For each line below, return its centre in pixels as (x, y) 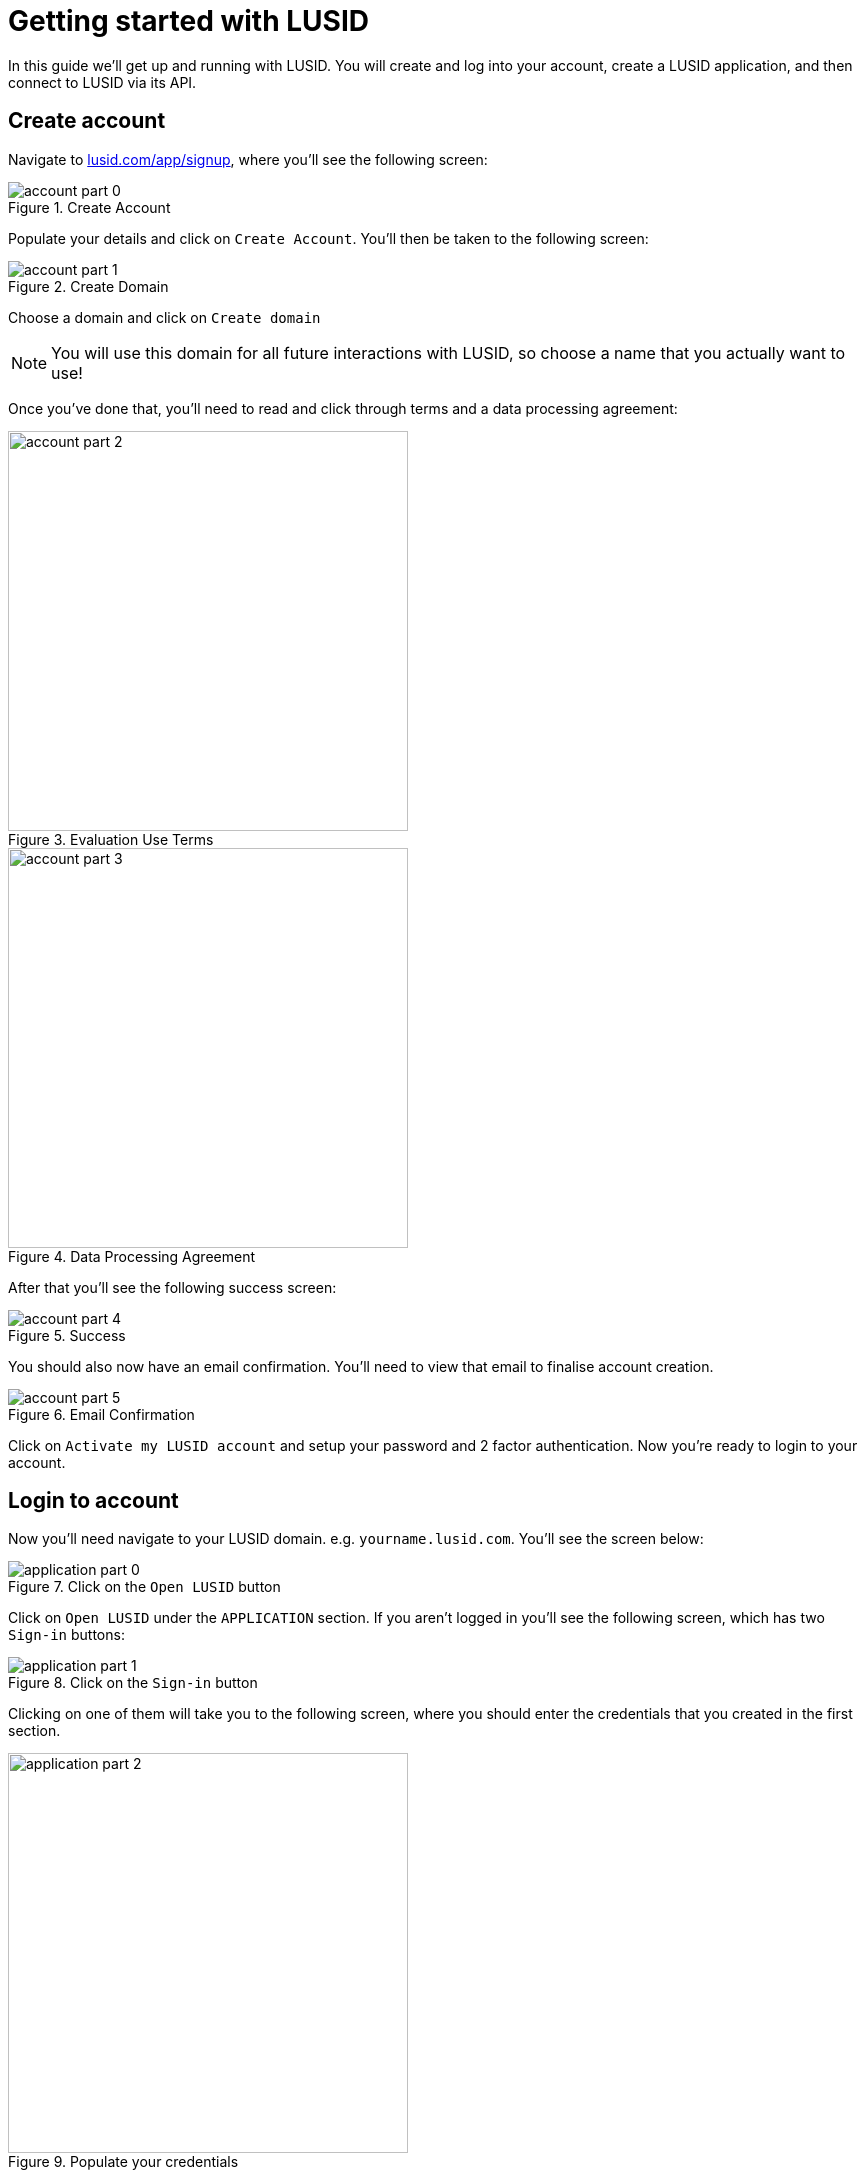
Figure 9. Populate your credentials (123, 2162)
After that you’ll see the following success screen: (172, 1287)
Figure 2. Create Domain (88, 286)
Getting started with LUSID (188, 21)
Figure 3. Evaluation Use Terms (111, 839)
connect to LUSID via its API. (102, 82)
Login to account (93, 1501)
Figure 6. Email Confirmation (101, 1414)
